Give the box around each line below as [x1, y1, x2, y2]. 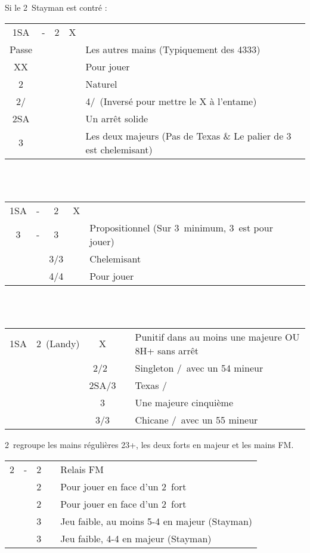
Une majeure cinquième [135, 395, 233, 409]
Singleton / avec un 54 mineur [135, 360, 263, 375]
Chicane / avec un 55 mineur [135, 412, 258, 427]
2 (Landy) [36, 336, 80, 351]
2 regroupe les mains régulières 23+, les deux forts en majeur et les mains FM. [5, 438, 294, 450]
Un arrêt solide [85, 111, 148, 125]
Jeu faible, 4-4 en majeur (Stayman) [60, 531, 212, 545]
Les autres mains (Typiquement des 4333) [85, 42, 261, 56]
